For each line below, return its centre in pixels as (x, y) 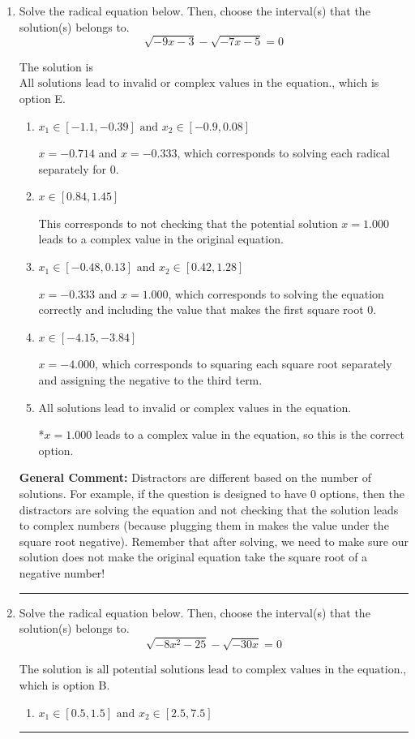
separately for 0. (79, 168)
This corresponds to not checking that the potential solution (188, 223)
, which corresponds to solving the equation (276, 293)
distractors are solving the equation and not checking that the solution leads (209, 509)
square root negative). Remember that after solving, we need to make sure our (214, 541)
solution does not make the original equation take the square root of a (193, 557)
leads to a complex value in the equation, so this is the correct (250, 434)
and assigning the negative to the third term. (150, 380)
